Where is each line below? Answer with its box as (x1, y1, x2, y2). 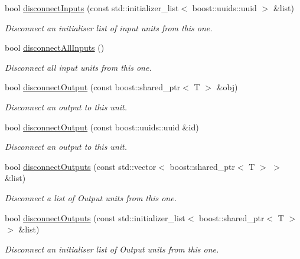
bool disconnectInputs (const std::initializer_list (5, 2, 179, 14)
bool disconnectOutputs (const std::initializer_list (5, 211, 185, 224)
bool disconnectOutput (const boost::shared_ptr (5, 81, 181, 93)
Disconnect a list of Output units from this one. (5, 191, 177, 204)
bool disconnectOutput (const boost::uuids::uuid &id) (5, 120, 199, 133)
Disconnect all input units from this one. (5, 61, 152, 73)
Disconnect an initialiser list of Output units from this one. (5, 242, 219, 255)
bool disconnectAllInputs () (5, 41, 105, 54)
